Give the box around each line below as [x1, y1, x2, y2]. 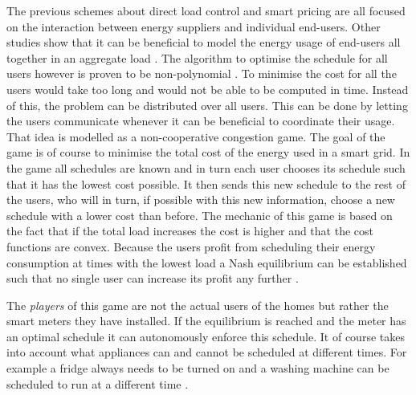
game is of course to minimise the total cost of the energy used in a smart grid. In [6, 144, 410, 161]
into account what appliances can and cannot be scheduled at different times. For [6, 344, 407, 360]
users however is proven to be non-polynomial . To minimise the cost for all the [6, 65, 397, 82]
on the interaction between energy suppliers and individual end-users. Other [6, 18, 381, 35]
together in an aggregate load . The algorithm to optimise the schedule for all [6, 49, 388, 66]
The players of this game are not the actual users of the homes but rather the [6, 296, 389, 313]
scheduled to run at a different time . [6, 375, 189, 392]
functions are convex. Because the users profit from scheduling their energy [6, 238, 376, 255]
